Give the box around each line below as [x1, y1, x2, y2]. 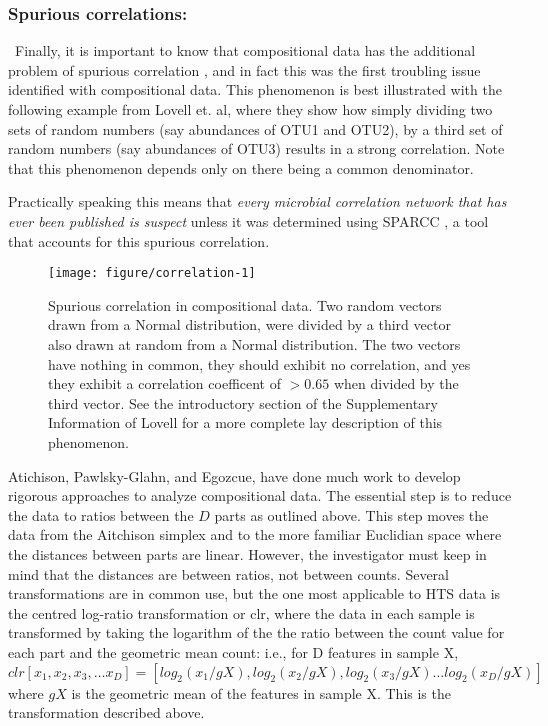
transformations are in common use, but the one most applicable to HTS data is [8, 583, 501, 604]
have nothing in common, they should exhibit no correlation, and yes [48, 353, 471, 374]
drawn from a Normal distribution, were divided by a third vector [48, 314, 451, 335]
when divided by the [333, 373, 459, 394]
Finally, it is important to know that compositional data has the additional [14, 40, 476, 61]
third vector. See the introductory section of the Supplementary [48, 392, 438, 413]
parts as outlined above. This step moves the [214, 504, 489, 525]
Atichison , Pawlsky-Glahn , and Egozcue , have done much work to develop [8, 465, 461, 486]
